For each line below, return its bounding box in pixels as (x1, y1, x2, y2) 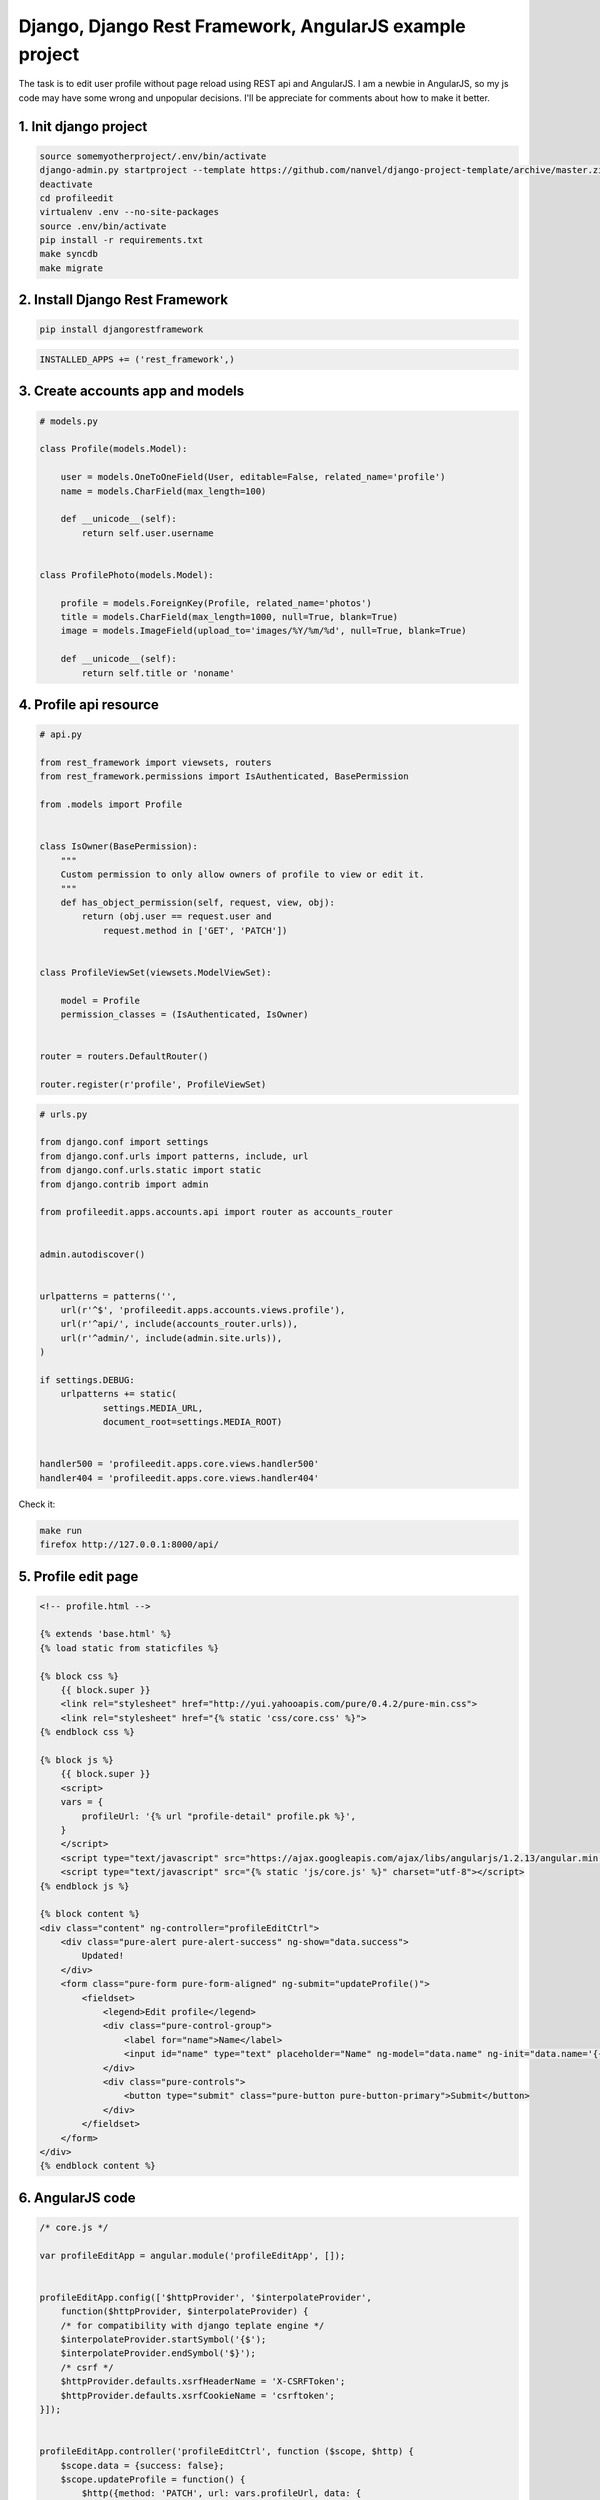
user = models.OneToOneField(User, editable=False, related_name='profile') (60, 471, 446, 483)
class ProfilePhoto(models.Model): (39, 569, 214, 580)
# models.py (39, 415, 99, 427)
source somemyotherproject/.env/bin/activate (39, 150, 267, 162)
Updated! (81, 1950, 125, 1962)
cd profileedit (39, 192, 114, 204)
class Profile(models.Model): (39, 443, 188, 455)
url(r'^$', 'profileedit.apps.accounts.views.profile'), (60, 1305, 346, 1316)
